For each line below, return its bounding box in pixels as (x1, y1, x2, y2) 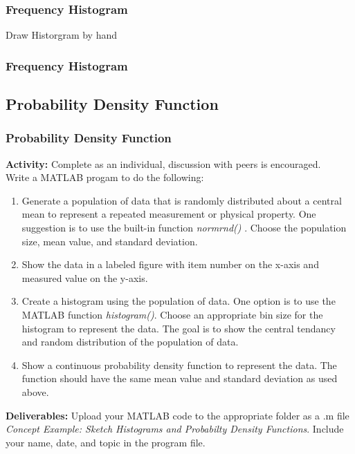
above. (21, 384, 49, 399)
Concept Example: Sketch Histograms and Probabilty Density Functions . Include (6, 422, 344, 436)
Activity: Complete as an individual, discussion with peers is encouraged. (6, 156, 321, 171)
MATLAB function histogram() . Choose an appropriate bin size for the (21, 308, 323, 321)
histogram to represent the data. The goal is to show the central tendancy (21, 321, 336, 335)
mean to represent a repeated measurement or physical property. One (21, 207, 316, 221)
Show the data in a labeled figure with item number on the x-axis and (21, 257, 319, 272)
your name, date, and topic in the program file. (6, 435, 206, 449)
